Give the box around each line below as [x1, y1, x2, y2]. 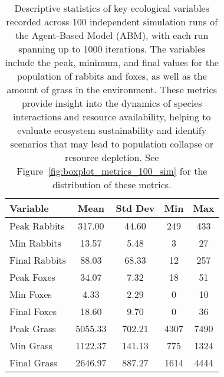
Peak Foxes [9, 270, 55, 284]
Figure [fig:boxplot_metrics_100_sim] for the [17, 164, 207, 178]
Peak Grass [9, 322, 56, 335]
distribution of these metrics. [52, 178, 172, 191]
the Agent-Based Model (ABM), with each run [15, 28, 209, 42]
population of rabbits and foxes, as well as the [17, 69, 207, 83]
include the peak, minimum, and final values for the [5, 55, 219, 69]
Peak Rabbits [9, 219, 65, 232]
